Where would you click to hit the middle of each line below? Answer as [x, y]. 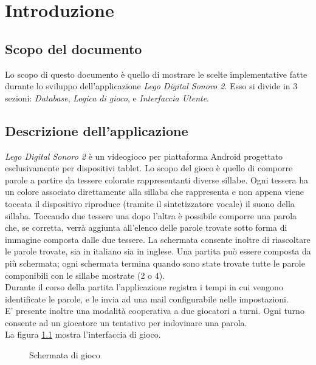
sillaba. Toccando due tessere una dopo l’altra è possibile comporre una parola [151, 215]
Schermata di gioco [65, 355]
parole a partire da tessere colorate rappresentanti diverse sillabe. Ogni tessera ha [157, 179]
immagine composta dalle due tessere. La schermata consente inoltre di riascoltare [158, 239]
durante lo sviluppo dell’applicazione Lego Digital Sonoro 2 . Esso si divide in [148, 86]
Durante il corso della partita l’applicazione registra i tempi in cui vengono [144, 287]
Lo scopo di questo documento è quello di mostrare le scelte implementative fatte [156, 74]
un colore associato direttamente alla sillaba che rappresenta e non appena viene [154, 192]
